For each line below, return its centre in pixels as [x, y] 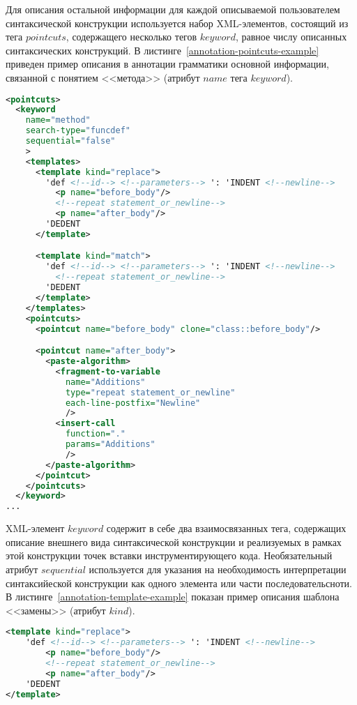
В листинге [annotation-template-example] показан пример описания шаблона [173, 597]
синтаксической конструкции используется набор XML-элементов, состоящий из [177, 23]
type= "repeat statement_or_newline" [150, 392]
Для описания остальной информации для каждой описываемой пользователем [173, 9]
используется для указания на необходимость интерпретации [218, 569]
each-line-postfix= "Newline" [133, 403]
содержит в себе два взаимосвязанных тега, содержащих [226, 528]
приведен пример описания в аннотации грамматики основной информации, [167, 64]
